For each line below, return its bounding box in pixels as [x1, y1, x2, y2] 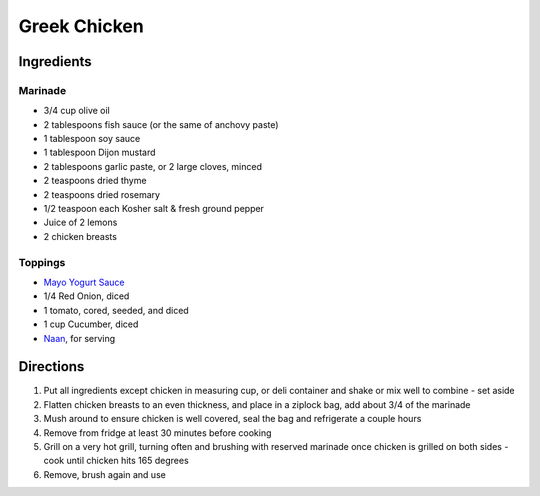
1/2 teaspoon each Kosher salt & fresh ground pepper [43, 203, 265, 215]
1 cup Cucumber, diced [43, 318, 139, 330]
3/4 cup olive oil [43, 105, 110, 117]
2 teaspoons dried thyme [43, 175, 147, 187]
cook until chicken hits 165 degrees [43, 455, 189, 467]
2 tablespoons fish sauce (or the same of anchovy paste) [43, 118, 279, 130]
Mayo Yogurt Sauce [43, 276, 125, 288]
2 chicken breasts [43, 230, 117, 242]
